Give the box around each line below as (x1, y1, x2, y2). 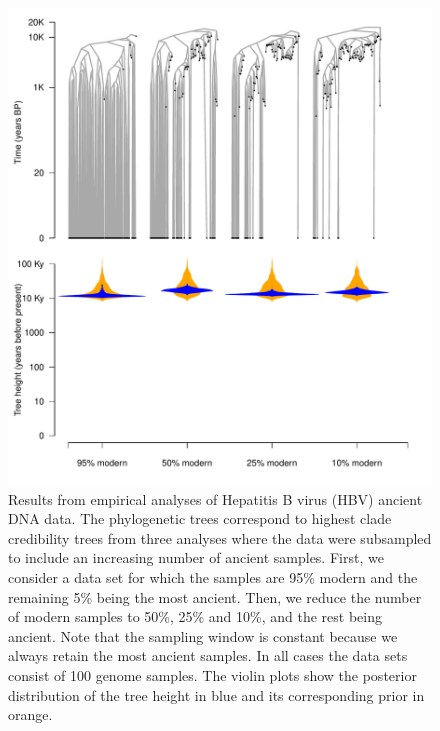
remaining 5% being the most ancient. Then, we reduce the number (8, 586, 422, 607)
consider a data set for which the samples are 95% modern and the (8, 567, 418, 588)
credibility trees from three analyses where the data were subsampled (8, 527, 432, 548)
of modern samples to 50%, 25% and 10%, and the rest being (8, 606, 383, 627)
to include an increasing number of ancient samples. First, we (8, 547, 384, 568)
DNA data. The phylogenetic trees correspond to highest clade (8, 508, 392, 529)
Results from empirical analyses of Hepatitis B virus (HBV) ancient (8, 488, 423, 509)
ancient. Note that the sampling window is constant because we (8, 625, 398, 646)
